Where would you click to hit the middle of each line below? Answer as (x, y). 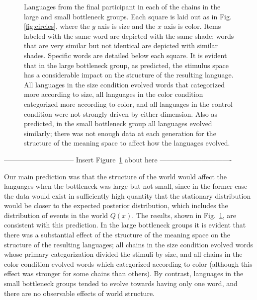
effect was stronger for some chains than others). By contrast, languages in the (124, 273)
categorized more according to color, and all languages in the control (128, 104)
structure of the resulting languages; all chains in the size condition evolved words (129, 244)
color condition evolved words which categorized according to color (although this (128, 263)
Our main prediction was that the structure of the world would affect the (115, 176)
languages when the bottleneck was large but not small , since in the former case (126, 186)
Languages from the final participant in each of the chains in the (122, 6)
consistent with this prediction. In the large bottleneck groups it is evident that (125, 225)
